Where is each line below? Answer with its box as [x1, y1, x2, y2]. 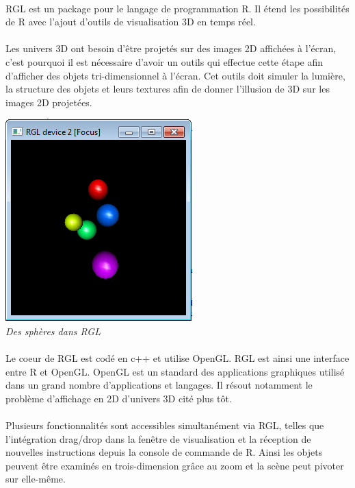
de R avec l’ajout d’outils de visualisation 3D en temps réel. [5, 14, 256, 29]
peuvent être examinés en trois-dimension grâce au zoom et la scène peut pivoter [5, 458, 344, 472]
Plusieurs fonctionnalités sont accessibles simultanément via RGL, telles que [5, 418, 324, 432]
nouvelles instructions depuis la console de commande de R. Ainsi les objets [5, 445, 323, 459]
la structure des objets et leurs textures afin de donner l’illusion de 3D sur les [5, 82, 330, 96]
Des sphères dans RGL [5, 324, 101, 338]
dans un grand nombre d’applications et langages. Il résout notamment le [5, 378, 313, 392]
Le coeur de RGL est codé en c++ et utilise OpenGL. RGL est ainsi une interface [5, 351, 350, 365]
